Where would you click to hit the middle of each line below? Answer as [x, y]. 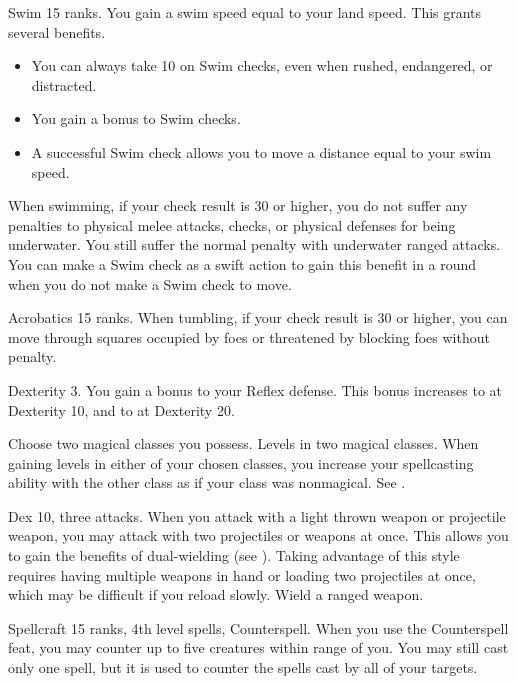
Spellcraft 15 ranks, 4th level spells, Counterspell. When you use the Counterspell [258, 627]
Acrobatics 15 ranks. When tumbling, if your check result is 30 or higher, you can [258, 317]
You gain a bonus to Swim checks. [136, 118]
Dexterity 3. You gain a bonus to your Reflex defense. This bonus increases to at [255, 389]
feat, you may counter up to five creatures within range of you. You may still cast [258, 647]
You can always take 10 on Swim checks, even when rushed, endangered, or [262, 65]
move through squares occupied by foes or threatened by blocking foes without [249, 336]
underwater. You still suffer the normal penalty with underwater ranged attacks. [254, 244]
